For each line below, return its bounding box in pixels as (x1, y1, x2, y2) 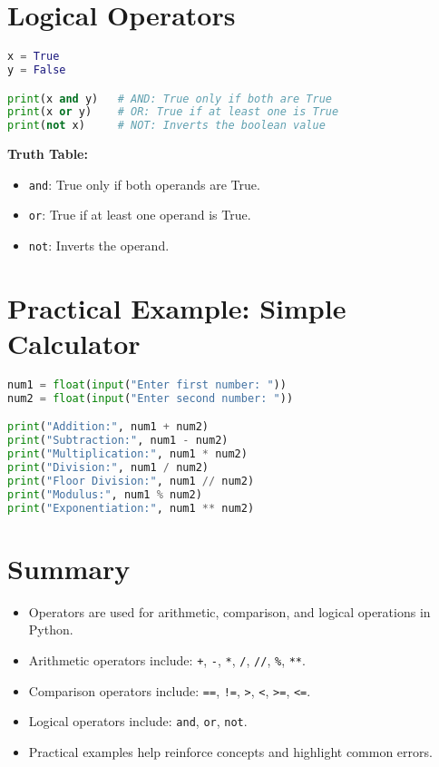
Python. (28, 620, 73, 639)
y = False (7, 64, 66, 76)
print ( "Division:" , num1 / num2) (7, 461, 209, 475)
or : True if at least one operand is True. (28, 205, 251, 224)
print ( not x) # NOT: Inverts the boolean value (7, 119, 326, 133)
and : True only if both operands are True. (28, 174, 260, 193)
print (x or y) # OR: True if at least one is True (7, 105, 339, 119)
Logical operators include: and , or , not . (28, 712, 248, 731)
